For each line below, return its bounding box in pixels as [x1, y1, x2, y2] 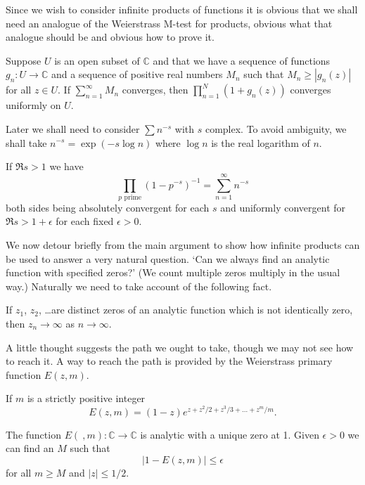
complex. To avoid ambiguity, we [205, 121, 347, 136]
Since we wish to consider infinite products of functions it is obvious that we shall [6, 2, 358, 16]
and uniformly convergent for [220, 200, 346, 214]
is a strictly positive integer [27, 391, 146, 406]
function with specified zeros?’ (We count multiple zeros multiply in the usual [6, 265, 340, 280]
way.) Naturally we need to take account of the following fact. [6, 278, 272, 293]
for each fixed [56, 214, 114, 228]
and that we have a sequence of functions [153, 53, 331, 67]
